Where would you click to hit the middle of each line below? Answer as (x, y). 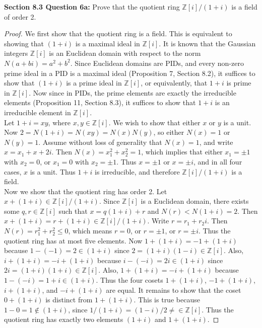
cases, (13, 171)
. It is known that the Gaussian (207, 43)
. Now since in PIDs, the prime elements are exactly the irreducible (133, 92)
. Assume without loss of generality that (100, 142)
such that (73, 211)
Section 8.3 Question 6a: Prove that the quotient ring (92, 7)
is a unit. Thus (53, 171)
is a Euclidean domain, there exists (195, 201)
